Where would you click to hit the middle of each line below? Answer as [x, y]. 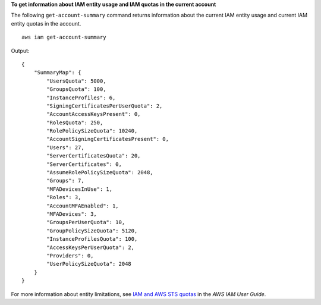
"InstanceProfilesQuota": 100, [92, 239]
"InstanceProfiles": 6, [81, 98]
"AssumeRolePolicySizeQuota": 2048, [100, 173]
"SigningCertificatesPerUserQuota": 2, [105, 106]
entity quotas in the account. [46, 23]
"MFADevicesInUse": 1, [80, 189]
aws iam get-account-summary [64, 37]
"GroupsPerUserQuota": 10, [86, 222]
